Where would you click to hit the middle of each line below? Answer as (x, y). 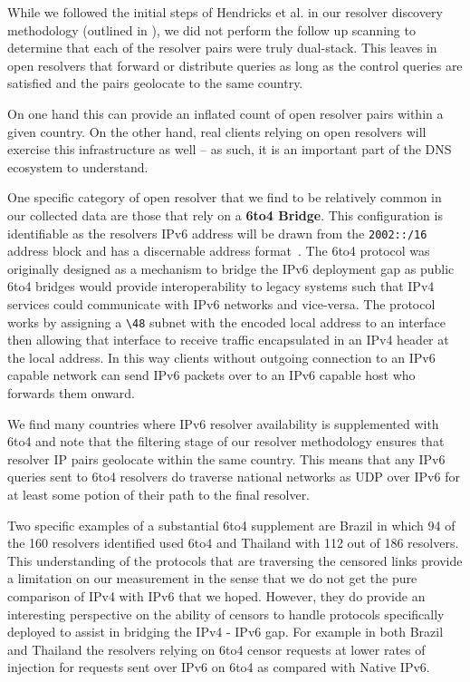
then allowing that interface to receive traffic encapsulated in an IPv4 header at (228, 340)
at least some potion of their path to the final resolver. (159, 494)
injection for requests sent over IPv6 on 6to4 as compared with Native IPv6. (219, 667)
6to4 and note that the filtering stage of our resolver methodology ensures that (226, 441)
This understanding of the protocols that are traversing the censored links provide (235, 560)
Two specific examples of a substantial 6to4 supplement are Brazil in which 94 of (231, 525)
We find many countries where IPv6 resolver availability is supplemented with (223, 423)
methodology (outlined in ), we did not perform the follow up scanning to (211, 29)
